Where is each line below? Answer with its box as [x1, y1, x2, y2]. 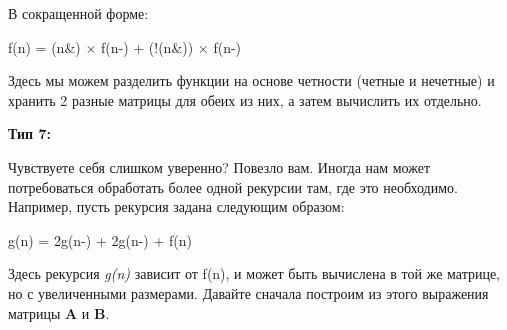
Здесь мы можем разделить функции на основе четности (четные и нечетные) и [8, 70, 495, 91]
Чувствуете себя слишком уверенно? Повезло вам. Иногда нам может [8, 156, 431, 177]
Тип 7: [8, 123, 52, 144]
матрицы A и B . [8, 302, 110, 323]
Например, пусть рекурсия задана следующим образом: [8, 196, 345, 217]
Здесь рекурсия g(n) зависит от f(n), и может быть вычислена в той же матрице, [8, 263, 501, 284]
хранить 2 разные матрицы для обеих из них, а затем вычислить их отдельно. [8, 89, 482, 110]
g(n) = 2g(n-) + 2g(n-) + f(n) [8, 229, 192, 250]
